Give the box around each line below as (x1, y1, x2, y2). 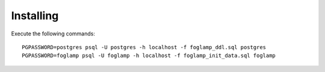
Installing (11, 9, 59, 22)
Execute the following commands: (11, 30, 96, 37)
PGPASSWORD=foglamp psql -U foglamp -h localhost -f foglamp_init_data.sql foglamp (22, 52, 276, 59)
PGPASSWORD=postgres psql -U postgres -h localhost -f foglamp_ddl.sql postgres (22, 44, 267, 50)
